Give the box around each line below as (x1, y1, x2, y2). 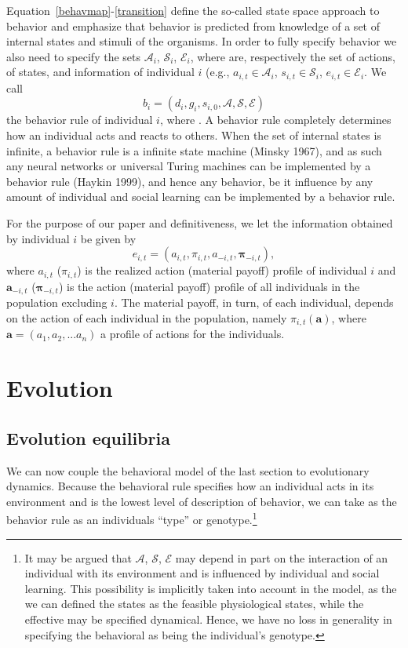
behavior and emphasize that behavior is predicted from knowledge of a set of (6, 17, 380, 34)
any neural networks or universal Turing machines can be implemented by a (6, 158, 371, 174)
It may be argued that (24, 549, 132, 566)
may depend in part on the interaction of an (175, 549, 388, 566)
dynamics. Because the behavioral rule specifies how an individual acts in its (6, 478, 374, 494)
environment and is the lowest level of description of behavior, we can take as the (6, 493, 397, 509)
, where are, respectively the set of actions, (190, 48, 395, 64)
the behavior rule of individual (6, 111, 153, 128)
